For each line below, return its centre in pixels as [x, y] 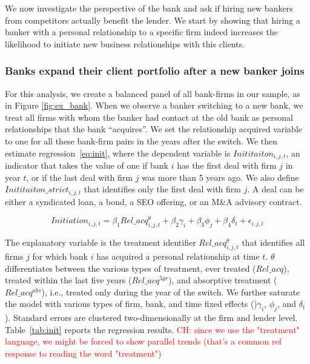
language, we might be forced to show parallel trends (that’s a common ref [143, 341]
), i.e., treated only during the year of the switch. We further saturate [171, 292]
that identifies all [273, 242]
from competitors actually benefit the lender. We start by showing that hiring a [153, 20]
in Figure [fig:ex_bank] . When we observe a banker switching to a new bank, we [154, 105]
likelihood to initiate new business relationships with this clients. [125, 43]
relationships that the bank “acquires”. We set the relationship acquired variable [153, 129]
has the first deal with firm [227, 165]
